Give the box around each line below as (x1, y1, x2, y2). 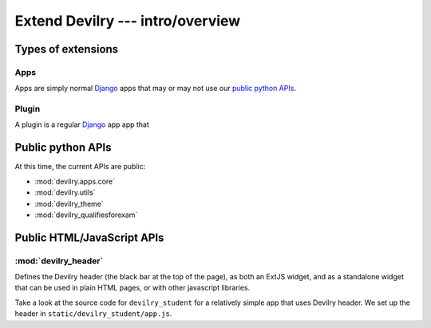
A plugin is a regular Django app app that (14, 120, 149, 129)
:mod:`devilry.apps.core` (34, 176, 116, 186)
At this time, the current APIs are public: (14, 162, 146, 172)
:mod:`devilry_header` (14, 255, 104, 267)
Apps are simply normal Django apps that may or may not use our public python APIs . (14, 84, 297, 93)
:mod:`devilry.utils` (34, 188, 96, 197)
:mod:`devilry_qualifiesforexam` (34, 210, 138, 219)
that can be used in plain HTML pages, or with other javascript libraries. (14, 283, 251, 293)
